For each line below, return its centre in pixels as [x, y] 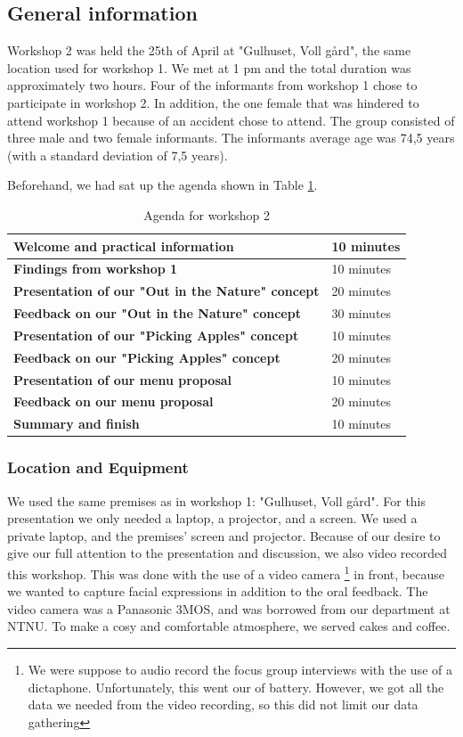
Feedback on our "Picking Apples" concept [147, 357]
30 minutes [361, 313]
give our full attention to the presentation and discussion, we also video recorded [227, 553]
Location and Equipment [98, 467]
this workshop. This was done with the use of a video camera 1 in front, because [226, 572]
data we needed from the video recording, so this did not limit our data [223, 704]
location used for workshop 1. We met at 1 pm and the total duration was [209, 67]
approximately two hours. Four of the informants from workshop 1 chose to [212, 85]
